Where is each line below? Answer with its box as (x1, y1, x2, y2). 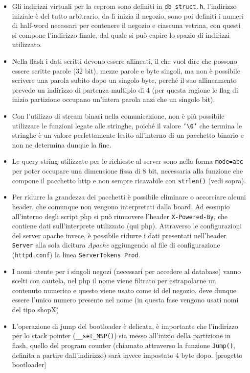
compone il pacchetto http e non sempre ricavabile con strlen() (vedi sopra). (12, 175, 246, 185)
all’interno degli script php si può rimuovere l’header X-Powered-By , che (12, 211, 227, 221)
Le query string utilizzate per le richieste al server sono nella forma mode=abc (12, 156, 243, 166)
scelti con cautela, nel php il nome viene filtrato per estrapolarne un (12, 275, 216, 286)
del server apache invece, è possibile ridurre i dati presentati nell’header (12, 230, 227, 240)
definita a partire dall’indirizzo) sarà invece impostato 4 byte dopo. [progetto (12, 349, 243, 360)
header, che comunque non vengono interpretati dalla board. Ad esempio (12, 201, 230, 211)
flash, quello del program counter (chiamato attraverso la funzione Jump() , (12, 340, 235, 350)
